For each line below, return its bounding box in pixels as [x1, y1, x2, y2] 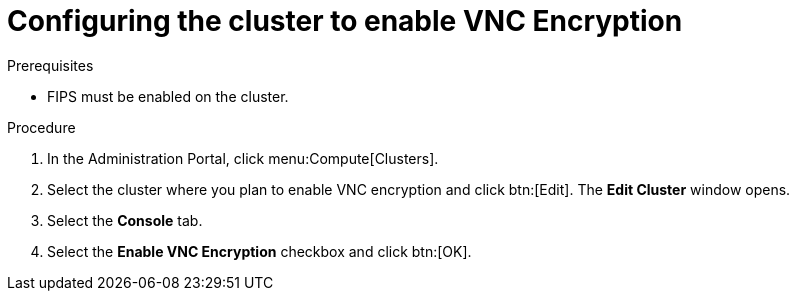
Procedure [7, 118, 76, 136]
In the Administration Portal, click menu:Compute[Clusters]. [47, 149, 439, 167]
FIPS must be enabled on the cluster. [47, 87, 289, 105]
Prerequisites [7, 56, 94, 74]
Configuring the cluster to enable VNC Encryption [7, 4, 683, 38]
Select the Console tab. [47, 211, 203, 229]
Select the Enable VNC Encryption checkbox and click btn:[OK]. [47, 242, 472, 260]
